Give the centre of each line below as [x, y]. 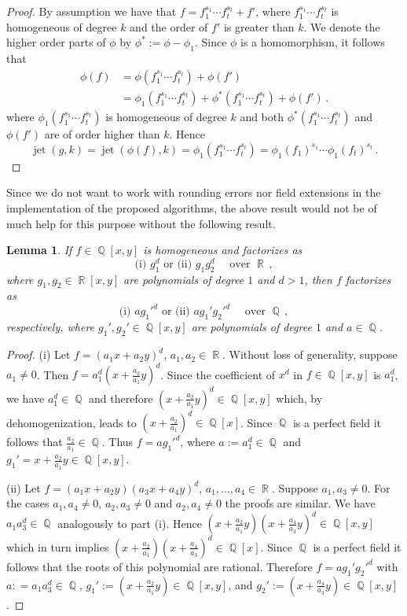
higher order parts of [56, 42]
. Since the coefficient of [218, 374]
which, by [299, 398]
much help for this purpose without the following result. [141, 223]
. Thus [117, 442]
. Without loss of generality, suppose [310, 354]
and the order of [169, 26]
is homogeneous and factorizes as [223, 250]
